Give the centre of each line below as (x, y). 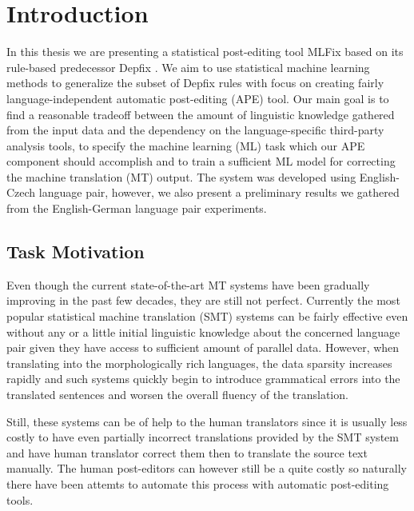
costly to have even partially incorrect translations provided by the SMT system (203, 437)
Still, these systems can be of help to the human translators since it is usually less (207, 421)
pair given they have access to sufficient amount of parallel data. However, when (203, 347)
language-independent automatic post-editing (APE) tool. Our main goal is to (198, 98)
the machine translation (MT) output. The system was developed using (181, 176)
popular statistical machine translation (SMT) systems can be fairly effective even (207, 316)
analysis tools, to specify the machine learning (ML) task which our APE (186, 145)
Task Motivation (76, 252)
